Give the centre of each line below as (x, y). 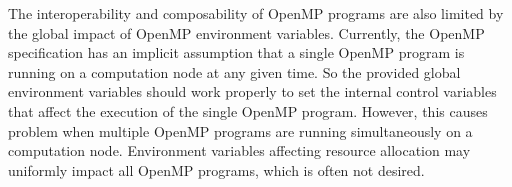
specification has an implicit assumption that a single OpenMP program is (236, 52)
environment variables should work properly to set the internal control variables (252, 91)
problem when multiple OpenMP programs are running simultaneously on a (240, 130)
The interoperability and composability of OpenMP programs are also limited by (256, 13)
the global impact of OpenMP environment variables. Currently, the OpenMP (246, 32)
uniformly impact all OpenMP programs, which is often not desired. (216, 169)
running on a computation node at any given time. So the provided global (234, 71)
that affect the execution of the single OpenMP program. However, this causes (248, 110)
